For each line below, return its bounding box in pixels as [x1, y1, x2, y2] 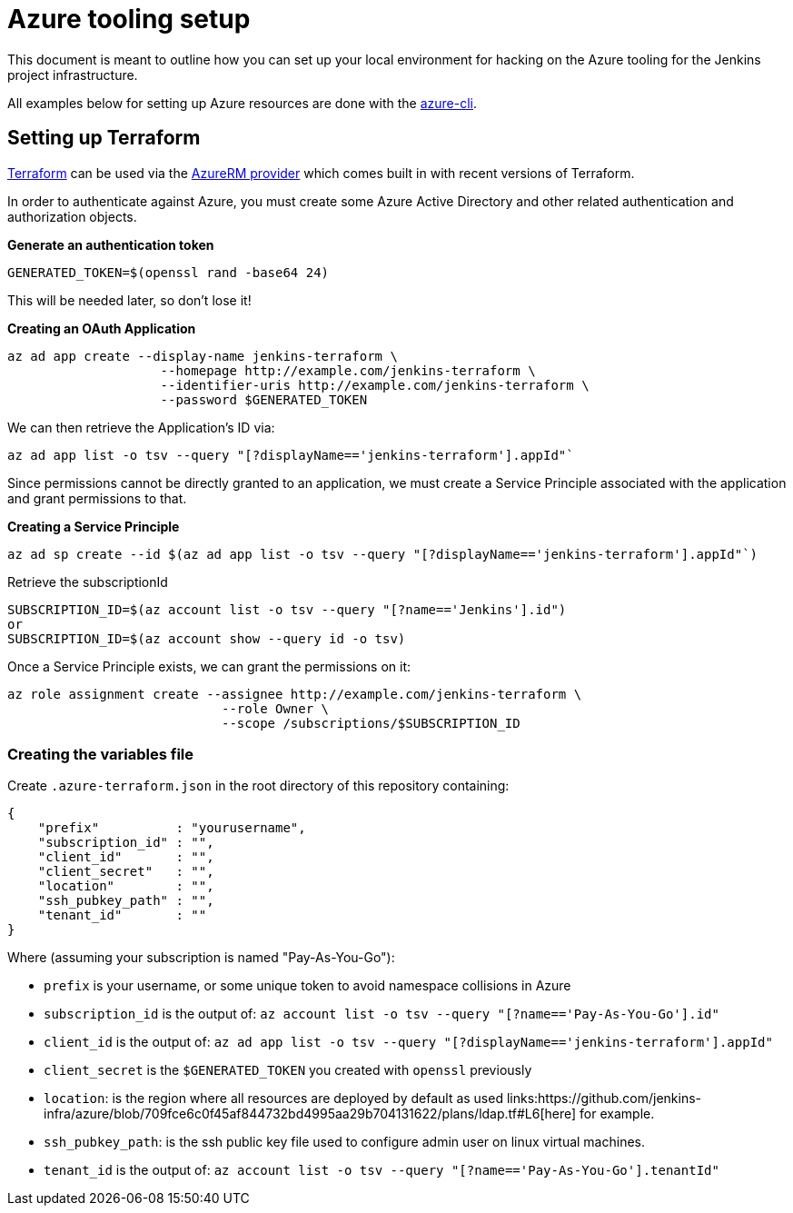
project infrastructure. [7, 66, 138, 83]
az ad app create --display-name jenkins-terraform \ [7, 348, 398, 363]
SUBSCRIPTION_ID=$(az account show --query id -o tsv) [7, 631, 406, 646]
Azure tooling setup [7, 4, 251, 35]
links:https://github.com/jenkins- [506, 1090, 702, 1107]
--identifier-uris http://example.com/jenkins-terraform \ [160, 377, 590, 393]
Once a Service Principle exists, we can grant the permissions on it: [7, 658, 411, 674]
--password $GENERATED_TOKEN [160, 392, 368, 407]
